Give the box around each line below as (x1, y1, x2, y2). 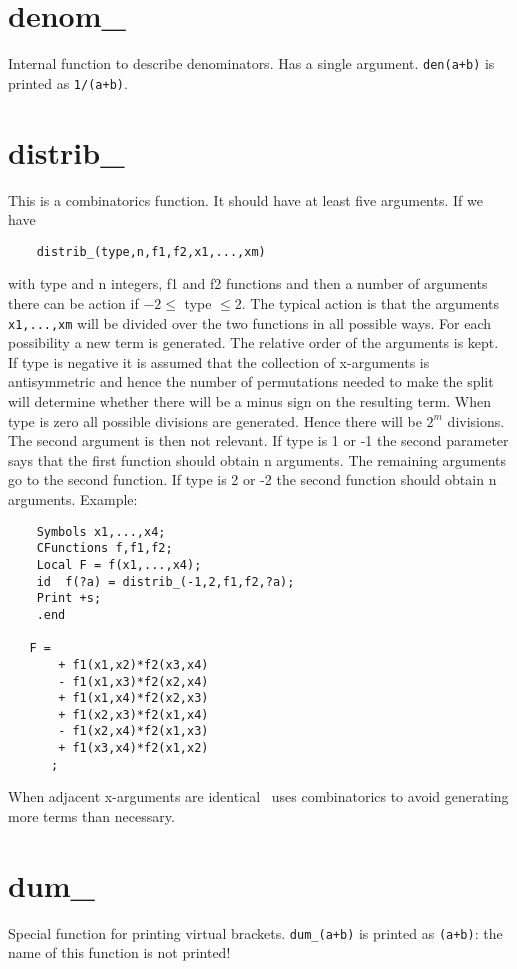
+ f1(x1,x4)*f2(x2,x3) (58, 691, 209, 706)
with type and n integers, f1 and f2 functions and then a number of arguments (8, 273, 488, 294)
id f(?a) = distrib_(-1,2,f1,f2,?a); (36, 574, 295, 589)
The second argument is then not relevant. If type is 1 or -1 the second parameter (8, 430, 509, 451)
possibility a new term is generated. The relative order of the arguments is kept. (8, 332, 499, 353)
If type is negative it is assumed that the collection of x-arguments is (8, 351, 430, 372)
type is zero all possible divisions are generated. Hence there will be (8, 410, 422, 431)
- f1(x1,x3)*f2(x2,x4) (58, 674, 209, 689)
